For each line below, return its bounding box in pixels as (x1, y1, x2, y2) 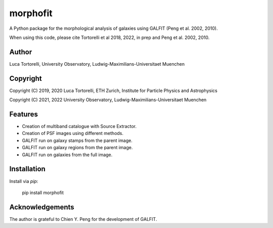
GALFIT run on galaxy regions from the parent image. (22, 145, 133, 151)
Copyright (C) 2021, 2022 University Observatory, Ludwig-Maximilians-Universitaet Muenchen (9, 97, 207, 103)
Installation (9, 165, 45, 173)
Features (9, 110, 38, 118)
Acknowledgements (9, 203, 74, 211)
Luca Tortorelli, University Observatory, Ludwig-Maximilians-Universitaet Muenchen (9, 61, 185, 67)
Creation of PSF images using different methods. (22, 130, 124, 136)
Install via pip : (9, 178, 38, 184)
